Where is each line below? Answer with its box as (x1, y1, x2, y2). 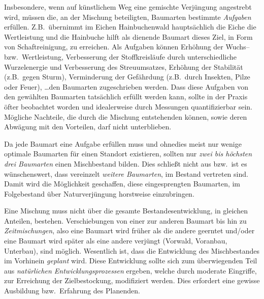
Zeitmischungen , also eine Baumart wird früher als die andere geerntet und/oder (4, 225, 255, 236)
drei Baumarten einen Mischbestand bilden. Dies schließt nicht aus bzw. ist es (4, 158, 247, 169)
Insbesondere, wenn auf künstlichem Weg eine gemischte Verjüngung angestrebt (4, 2, 252, 12)
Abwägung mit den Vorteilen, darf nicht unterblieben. (4, 121, 172, 132)
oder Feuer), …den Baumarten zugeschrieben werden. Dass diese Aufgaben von (4, 81, 249, 92)
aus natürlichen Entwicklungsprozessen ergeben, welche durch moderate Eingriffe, (4, 265, 257, 276)
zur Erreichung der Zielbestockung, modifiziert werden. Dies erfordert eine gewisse (4, 275, 260, 286)
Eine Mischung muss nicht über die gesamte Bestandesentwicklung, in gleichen (4, 205, 248, 216)
